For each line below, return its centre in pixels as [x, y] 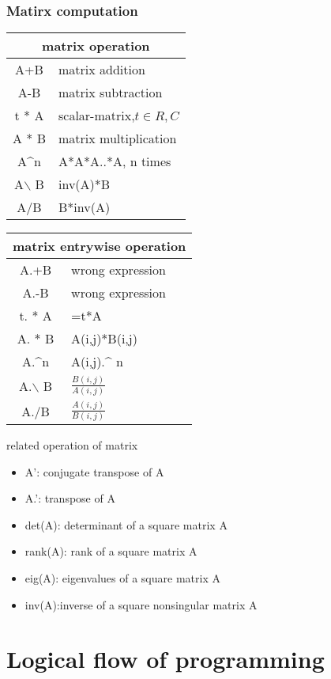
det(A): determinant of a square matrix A [126, 524]
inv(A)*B [84, 184]
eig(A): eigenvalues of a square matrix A [122, 577]
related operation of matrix [72, 444]
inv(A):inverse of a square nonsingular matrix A [141, 604]
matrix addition [102, 70]
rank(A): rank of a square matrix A [111, 551]
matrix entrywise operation [100, 246]
